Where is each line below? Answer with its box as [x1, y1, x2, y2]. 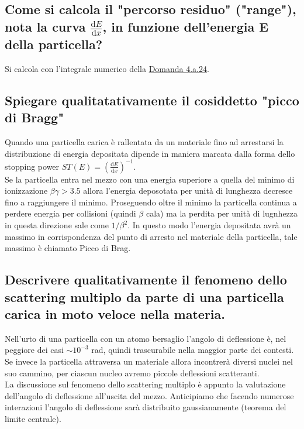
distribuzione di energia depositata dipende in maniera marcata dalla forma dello [5, 147, 295, 159]
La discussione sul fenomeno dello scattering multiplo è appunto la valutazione [5, 378, 286, 390]
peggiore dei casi [5, 344, 64, 356]
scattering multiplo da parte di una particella [5, 287, 284, 306]
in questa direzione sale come [5, 219, 109, 231]
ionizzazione [5, 184, 48, 197]
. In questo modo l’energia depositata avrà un [127, 219, 291, 231]
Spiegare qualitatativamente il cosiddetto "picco [5, 91, 299, 109]
